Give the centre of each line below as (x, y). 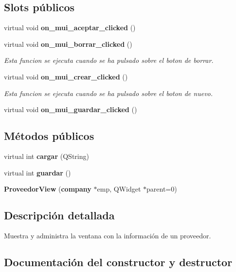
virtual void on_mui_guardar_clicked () (71, 109)
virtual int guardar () (37, 172)
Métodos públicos (49, 136)
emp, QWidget (119, 189)
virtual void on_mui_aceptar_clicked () (70, 28)
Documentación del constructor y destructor (118, 262)
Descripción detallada (59, 215)
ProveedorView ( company (48, 189)
